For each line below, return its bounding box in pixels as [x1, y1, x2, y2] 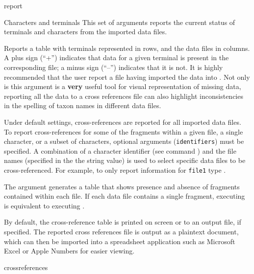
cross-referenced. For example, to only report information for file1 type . [4, 164, 226, 175]
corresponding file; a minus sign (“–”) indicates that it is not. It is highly [4, 62, 223, 72]
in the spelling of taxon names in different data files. [4, 100, 161, 111]
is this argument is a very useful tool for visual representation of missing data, [4, 81, 241, 91]
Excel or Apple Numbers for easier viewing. [4, 246, 135, 256]
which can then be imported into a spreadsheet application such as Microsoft [4, 236, 235, 246]
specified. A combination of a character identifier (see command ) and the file [4, 145, 236, 156]
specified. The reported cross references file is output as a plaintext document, [4, 227, 239, 236]
